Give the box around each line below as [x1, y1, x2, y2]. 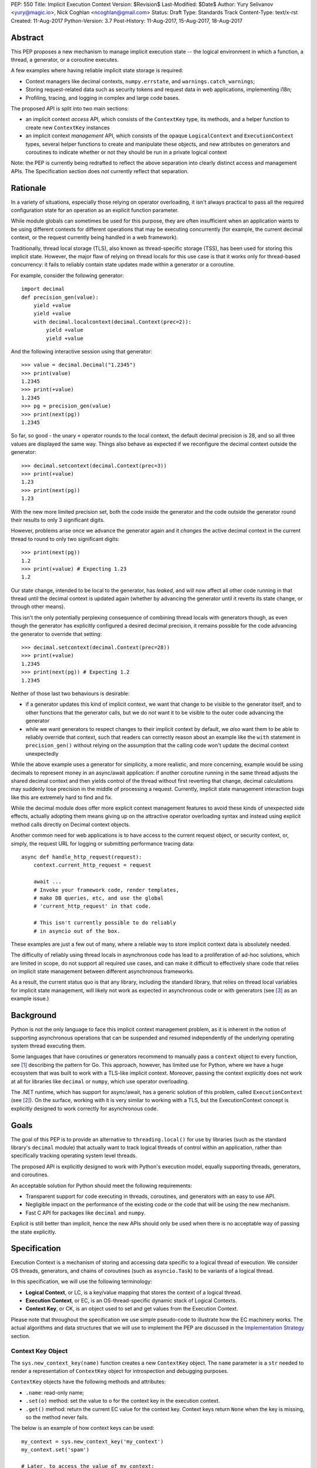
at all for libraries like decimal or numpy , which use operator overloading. [11, 1078, 189, 1085]
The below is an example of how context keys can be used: [11, 1425, 155, 1432]
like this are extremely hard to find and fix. [11, 793, 113, 801]
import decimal [21, 285, 65, 292]
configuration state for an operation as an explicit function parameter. [11, 207, 179, 214]
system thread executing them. [11, 1042, 86, 1049]
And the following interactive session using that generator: [11, 348, 153, 355]
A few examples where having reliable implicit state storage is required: [11, 67, 184, 74]
